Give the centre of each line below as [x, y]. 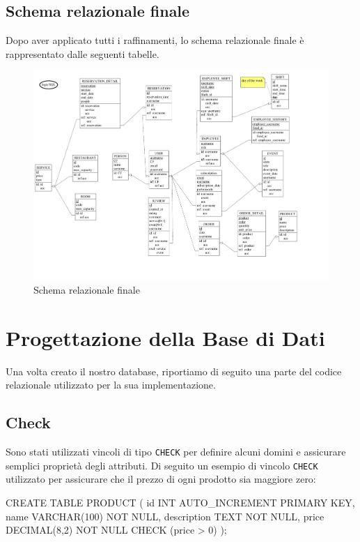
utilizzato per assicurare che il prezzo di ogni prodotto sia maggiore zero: [161, 479]
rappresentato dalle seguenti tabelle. [83, 53]
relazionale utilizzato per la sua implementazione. [111, 385]
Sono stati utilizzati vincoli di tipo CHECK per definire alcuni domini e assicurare [176, 452]
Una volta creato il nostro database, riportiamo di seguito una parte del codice [174, 371]
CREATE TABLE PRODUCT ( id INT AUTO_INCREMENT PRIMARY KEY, [180, 503]
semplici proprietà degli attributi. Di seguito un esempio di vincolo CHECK [162, 465]
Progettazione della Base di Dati [165, 337]
